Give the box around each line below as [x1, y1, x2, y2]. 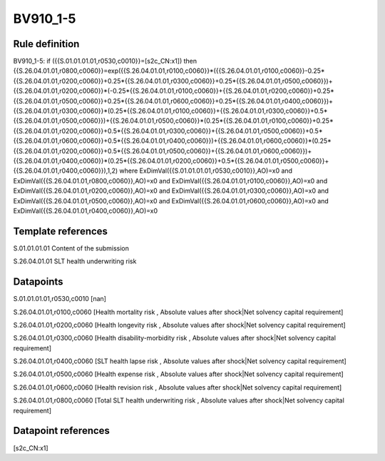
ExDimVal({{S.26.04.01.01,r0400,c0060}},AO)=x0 [13, 206, 158, 215]
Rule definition [13, 38, 80, 50]
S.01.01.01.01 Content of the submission [13, 243, 130, 253]
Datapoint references [13, 425, 111, 437]
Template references [13, 225, 108, 237]
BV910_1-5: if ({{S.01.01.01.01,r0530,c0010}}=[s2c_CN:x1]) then [13, 57, 197, 66]
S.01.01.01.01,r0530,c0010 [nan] [13, 295, 107, 303]
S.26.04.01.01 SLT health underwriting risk [13, 257, 137, 265]
